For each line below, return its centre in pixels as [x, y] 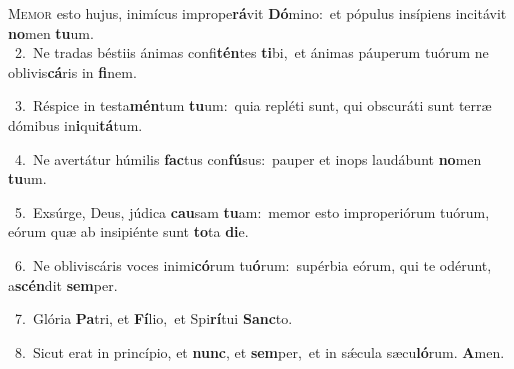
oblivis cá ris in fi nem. [72, 71]
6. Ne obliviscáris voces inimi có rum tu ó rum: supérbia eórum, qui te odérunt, [253, 264]
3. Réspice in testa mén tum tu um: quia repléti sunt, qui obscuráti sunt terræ [253, 105]
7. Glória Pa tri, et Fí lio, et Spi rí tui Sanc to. [153, 318]
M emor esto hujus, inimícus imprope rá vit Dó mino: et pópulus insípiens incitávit [257, 13]
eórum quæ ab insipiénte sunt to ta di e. [128, 231]
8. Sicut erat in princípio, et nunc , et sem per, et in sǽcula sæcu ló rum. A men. [259, 351]
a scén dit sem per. [63, 284]
